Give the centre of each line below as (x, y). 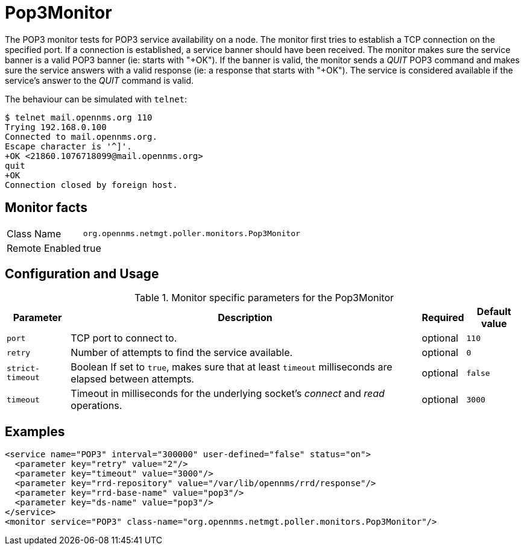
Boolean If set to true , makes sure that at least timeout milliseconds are (232, 367)
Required (443, 318)
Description (245, 318)
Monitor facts (46, 208)
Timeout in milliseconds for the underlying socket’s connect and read (228, 394)
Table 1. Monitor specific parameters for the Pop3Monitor (264, 298)
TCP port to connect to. (124, 338)
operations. (96, 406)
